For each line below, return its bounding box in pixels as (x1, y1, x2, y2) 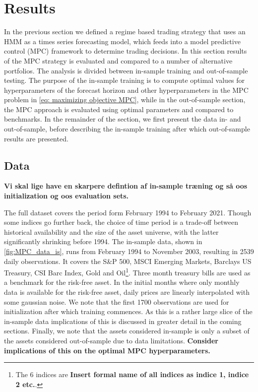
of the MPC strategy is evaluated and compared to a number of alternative (4, 55, 233, 65)
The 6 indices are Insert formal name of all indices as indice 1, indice (15, 369, 249, 380)
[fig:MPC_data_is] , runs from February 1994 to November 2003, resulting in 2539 (4, 246, 254, 257)
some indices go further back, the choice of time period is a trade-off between (4, 217, 239, 227)
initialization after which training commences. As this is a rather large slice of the (4, 306, 253, 317)
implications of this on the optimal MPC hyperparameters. (4, 345, 210, 355)
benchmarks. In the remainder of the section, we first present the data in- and (4, 114, 241, 124)
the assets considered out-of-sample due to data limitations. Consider (4, 335, 218, 346)
